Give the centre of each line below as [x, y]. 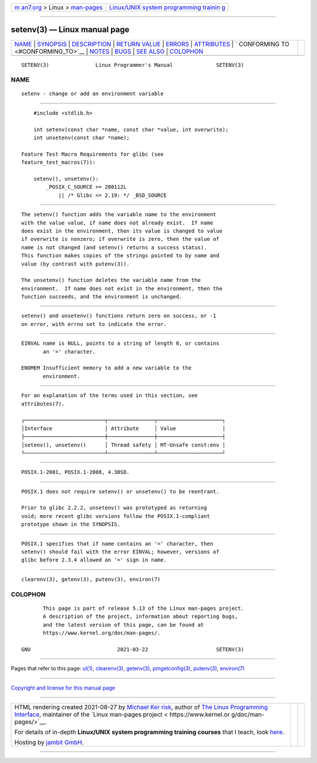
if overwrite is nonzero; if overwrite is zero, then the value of [120, 239]
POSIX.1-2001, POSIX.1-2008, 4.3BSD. [76, 472]
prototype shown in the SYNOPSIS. [71, 525]
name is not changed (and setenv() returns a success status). [114, 247]
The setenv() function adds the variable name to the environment [119, 215]
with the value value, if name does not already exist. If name [117, 223]
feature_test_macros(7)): [59, 162]
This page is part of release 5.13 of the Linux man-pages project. [144, 608]
